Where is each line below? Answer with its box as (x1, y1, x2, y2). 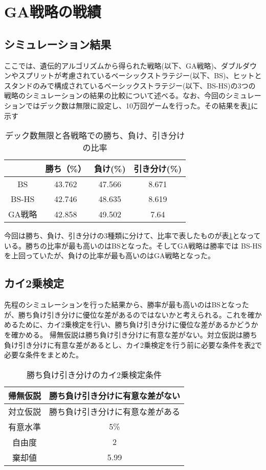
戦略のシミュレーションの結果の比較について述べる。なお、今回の (4, 90, 226, 101)
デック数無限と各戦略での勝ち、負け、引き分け (5, 129, 185, 142)
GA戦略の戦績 (4, 1, 101, 22)
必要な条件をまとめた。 (4, 349, 83, 360)
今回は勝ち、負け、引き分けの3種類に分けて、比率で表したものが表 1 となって (4, 230, 261, 241)
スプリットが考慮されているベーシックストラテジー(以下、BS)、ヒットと (18, 70, 262, 81)
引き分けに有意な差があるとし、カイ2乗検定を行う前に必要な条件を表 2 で (18, 339, 262, 350)
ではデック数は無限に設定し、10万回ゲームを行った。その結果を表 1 (25, 100, 251, 110)
